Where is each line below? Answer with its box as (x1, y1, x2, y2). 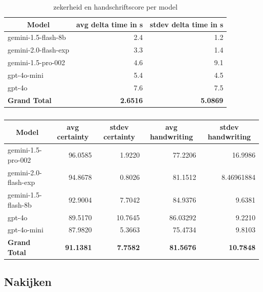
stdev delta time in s (150, 19, 224, 29)
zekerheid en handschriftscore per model (53, 2, 178, 12)
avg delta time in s (76, 19, 143, 29)
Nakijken (4, 274, 52, 289)
